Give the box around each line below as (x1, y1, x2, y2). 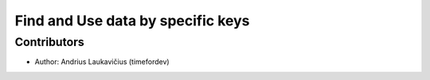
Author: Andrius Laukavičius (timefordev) (34, 57, 170, 67)
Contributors (14, 35, 85, 49)
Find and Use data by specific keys (14, 12, 250, 29)
